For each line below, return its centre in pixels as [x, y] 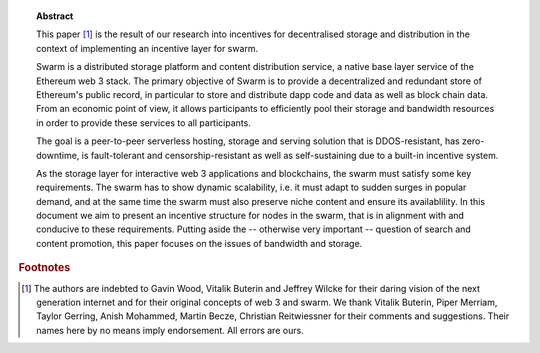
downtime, [58, 155]
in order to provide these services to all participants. [144, 122]
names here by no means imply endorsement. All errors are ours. [170, 330]
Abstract [55, 16]
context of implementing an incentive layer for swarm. [147, 48]
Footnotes [44, 268]
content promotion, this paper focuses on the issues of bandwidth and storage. [199, 243]
